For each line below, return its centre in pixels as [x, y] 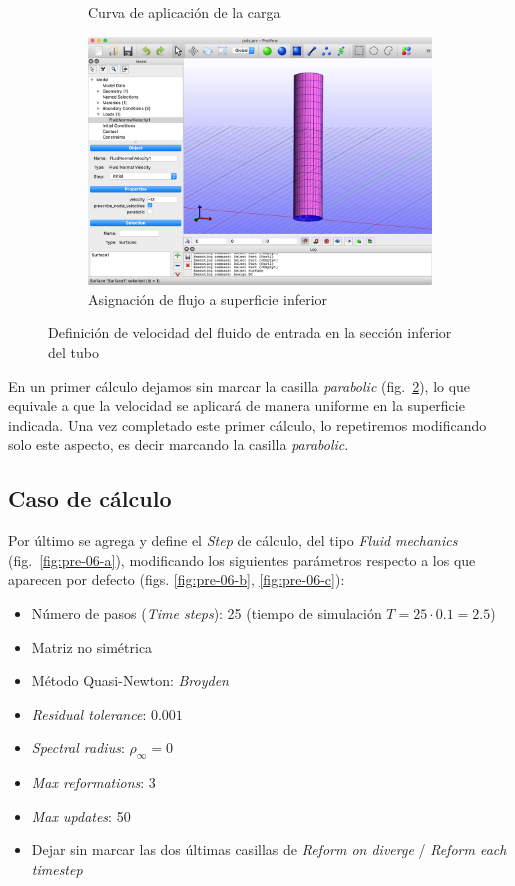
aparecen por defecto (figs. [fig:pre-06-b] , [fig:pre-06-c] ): [176, 579]
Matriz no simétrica [92, 646]
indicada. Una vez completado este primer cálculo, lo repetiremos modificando [247, 424]
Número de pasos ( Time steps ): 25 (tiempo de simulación [206, 612]
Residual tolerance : [89, 713]
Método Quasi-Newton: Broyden [130, 680]
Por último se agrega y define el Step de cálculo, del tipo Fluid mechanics [233, 540]
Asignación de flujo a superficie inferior [208, 298]
